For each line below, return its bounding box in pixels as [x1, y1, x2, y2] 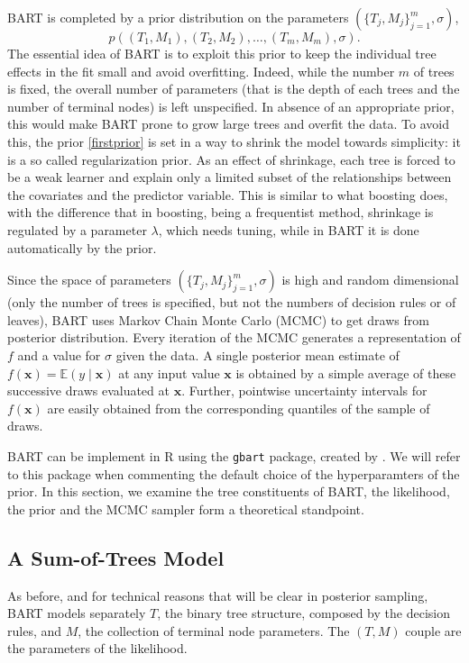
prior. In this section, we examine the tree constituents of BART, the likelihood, [7, 482, 450, 501]
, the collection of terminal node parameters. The [78, 621, 350, 640]
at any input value [118, 363, 220, 382]
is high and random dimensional [281, 270, 459, 289]
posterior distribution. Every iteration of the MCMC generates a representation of [7, 328, 461, 347]
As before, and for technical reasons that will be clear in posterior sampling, [7, 586, 428, 604]
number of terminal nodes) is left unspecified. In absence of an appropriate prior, [7, 96, 455, 115]
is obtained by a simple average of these [235, 363, 456, 382]
